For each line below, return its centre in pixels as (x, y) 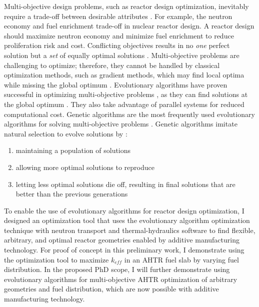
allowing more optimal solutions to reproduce (85, 167)
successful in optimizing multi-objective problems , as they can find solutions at (126, 94)
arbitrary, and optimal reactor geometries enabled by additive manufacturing (122, 240)
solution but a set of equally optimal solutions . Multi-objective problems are (122, 55)
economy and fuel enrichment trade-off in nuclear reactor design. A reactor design (129, 26)
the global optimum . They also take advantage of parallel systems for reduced (124, 104)
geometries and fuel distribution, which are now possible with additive (111, 289)
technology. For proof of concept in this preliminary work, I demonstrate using (124, 250)
